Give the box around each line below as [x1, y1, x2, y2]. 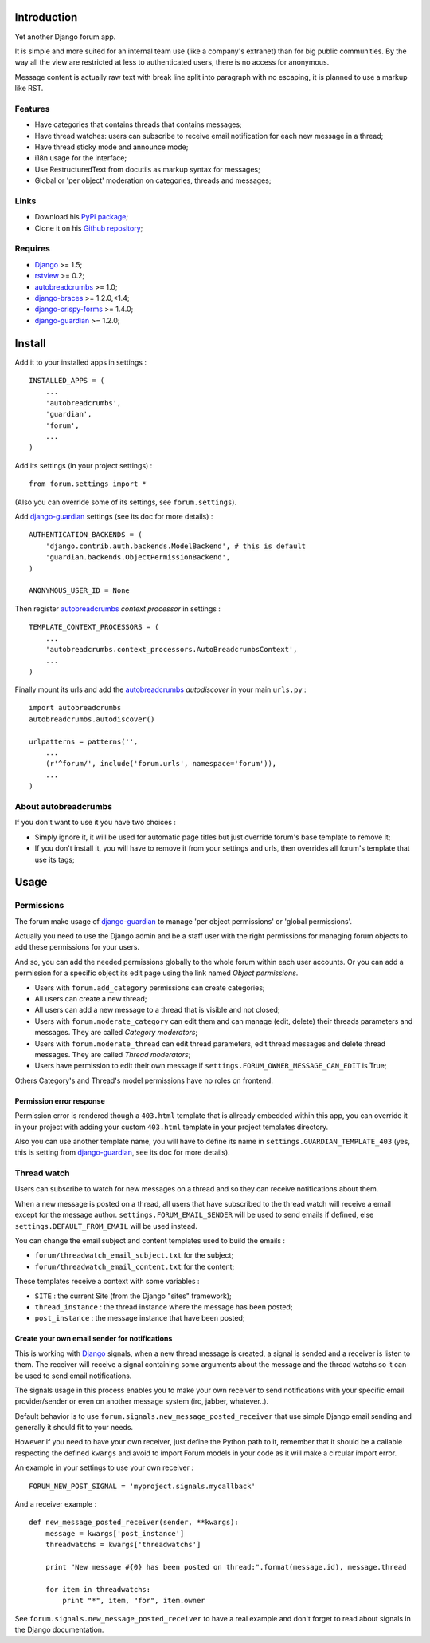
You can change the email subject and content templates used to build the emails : [14, 1236, 286, 1246]
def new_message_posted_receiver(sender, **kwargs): [29, 1518, 239, 1527]
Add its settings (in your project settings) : [14, 460, 153, 470]
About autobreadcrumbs [14, 800, 113, 812]
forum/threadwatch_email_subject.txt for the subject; [34, 1250, 234, 1260]
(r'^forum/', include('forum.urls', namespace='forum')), [45, 759, 277, 768]
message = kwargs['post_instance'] [45, 1529, 185, 1538]
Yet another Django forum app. [14, 32, 116, 41]
